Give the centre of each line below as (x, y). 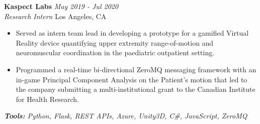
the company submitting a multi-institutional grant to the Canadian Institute (136, 89)
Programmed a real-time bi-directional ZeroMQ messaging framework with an (136, 69)
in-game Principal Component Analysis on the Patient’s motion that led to (132, 79)
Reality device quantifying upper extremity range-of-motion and (115, 42)
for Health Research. (47, 99)
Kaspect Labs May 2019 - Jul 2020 (61, 6)
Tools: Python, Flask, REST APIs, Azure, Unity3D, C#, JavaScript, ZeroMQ (126, 116)
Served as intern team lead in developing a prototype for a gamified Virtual (132, 33)
